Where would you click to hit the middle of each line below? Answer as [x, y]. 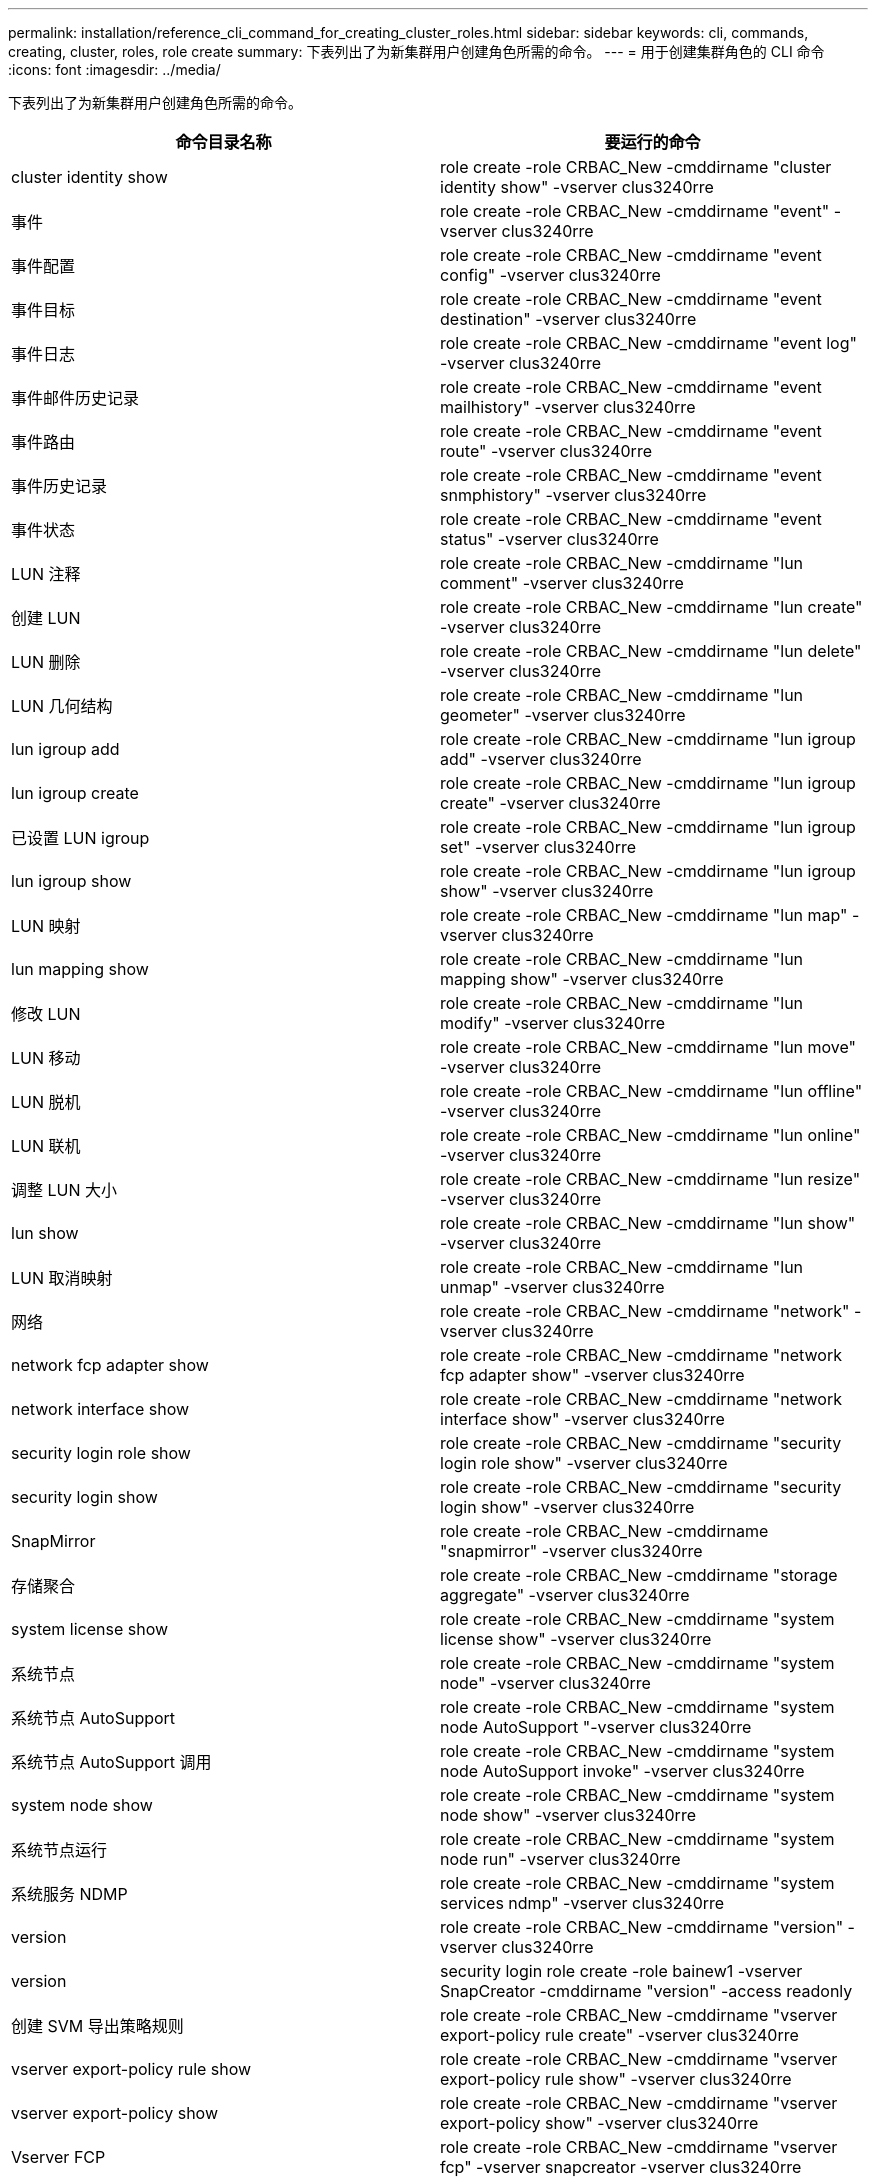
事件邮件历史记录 [75, 398]
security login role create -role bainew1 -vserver [621, 1971]
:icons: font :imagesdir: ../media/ [114, 69]
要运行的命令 [652, 142]
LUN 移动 [46, 1058]
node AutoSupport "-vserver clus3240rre [596, 1727]
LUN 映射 [46, 926]
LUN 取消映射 [62, 1278]
